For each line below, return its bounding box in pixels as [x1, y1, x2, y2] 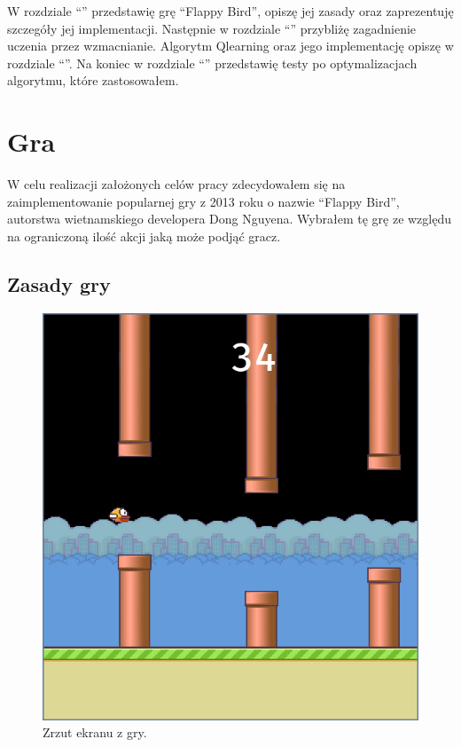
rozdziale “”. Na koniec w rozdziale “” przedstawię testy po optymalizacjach [7, 53, 418, 72]
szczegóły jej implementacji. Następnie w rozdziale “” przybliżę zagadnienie [7, 19, 417, 37]
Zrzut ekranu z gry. [43, 723, 147, 742]
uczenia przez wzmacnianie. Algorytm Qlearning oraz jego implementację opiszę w [7, 36, 454, 55]
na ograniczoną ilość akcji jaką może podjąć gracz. [7, 226, 281, 245]
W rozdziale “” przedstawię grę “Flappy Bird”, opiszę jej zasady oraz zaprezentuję [7, 2, 454, 20]
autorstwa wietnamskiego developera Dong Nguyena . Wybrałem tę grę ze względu [7, 209, 452, 228]
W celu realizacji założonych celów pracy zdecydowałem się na [7, 175, 346, 193]
